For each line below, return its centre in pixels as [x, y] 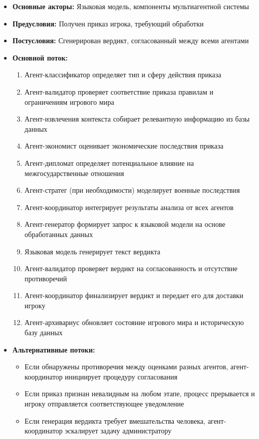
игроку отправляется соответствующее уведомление [104, 404]
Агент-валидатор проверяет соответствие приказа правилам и [119, 91]
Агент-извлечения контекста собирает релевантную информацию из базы [137, 119]
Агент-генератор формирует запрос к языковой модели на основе [125, 224]
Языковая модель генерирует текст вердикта [92, 251]
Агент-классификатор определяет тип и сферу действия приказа [123, 75]
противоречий [46, 278]
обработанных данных [59, 234]
